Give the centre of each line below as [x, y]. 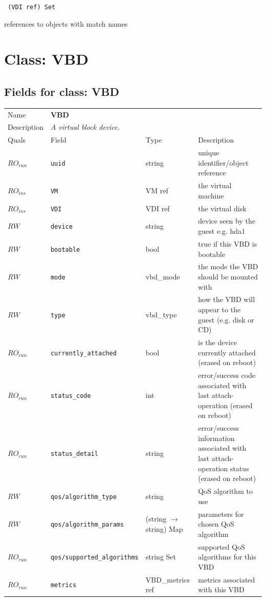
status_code [71, 396]
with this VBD [221, 589]
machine [211, 195]
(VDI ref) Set [32, 7]
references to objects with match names [66, 23]
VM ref [157, 190]
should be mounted [228, 276]
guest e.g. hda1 [222, 231]
